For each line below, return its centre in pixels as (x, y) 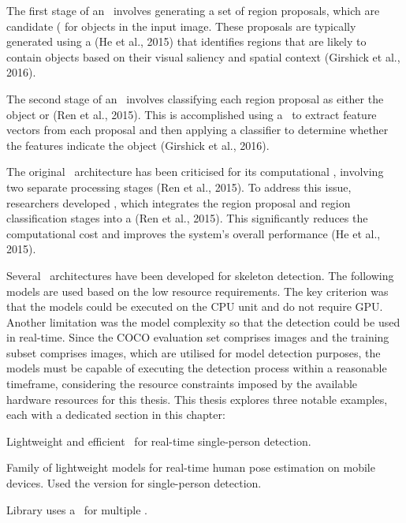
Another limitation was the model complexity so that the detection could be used (203, 321)
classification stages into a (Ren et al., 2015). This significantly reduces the (187, 218)
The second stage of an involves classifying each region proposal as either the (195, 98)
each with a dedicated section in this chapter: (116, 415)
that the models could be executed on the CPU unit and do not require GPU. (195, 306)
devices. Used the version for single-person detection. (134, 483)
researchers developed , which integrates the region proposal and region (179, 202)
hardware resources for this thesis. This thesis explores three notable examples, (197, 399)
